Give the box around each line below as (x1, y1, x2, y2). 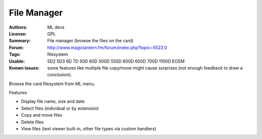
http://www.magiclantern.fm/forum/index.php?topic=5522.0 (47, 44, 167, 51)
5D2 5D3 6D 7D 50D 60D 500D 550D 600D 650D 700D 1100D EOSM (47, 58, 185, 64)
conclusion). (47, 72, 72, 78)
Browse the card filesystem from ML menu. (9, 81, 96, 87)
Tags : (9, 52, 21, 57)
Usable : (9, 58, 25, 64)
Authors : (9, 24, 28, 30)
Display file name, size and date (21, 99, 85, 104)
